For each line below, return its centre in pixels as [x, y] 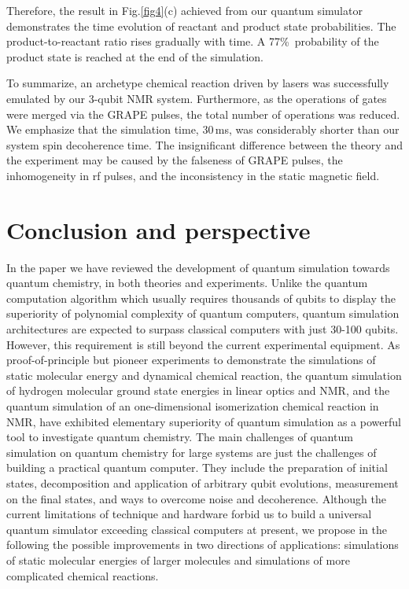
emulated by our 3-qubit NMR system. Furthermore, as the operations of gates [197, 98]
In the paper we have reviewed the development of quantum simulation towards [198, 267]
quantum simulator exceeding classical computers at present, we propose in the [197, 529]
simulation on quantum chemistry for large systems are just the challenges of [192, 452]
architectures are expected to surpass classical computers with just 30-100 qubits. [203, 329]
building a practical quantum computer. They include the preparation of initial [197, 468]
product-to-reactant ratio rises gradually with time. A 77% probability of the [193, 41]
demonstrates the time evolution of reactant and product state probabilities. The [201, 26]
